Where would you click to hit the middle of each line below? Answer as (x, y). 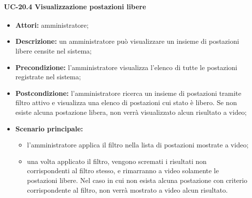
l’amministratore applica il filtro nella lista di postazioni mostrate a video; (138, 145)
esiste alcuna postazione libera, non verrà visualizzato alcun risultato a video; (131, 112)
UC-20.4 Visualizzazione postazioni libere (75, 6)
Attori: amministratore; (52, 25)
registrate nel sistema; (48, 77)
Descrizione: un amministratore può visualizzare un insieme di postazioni (127, 41)
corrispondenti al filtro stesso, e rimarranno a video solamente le (123, 171)
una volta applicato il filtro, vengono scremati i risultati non (117, 161)
